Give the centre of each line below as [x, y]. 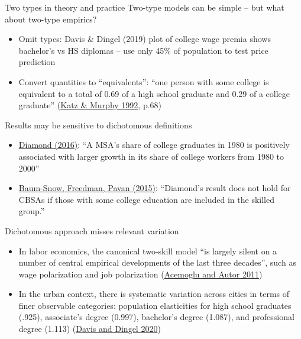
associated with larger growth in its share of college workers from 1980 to [151, 156]
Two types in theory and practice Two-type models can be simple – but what [145, 7]
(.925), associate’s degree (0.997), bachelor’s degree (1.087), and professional [156, 317]
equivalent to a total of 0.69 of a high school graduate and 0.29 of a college [154, 93]
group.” [32, 211]
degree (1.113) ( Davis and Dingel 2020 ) [90, 329]
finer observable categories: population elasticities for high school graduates [155, 305]
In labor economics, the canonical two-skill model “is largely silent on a [148, 251]
